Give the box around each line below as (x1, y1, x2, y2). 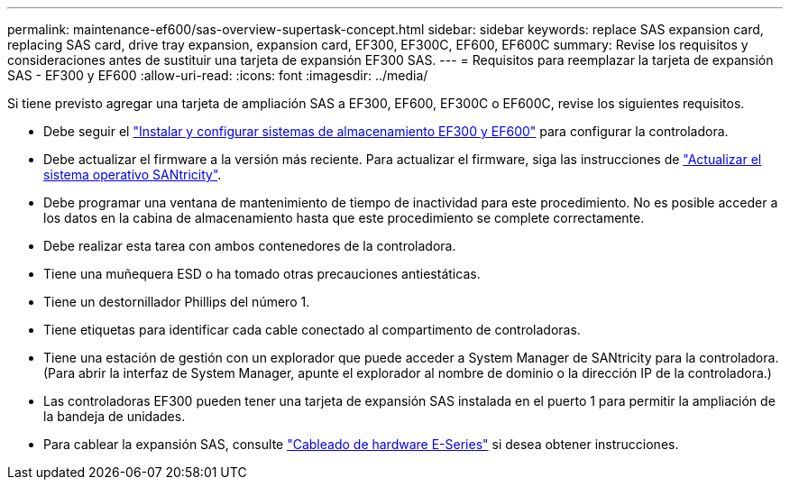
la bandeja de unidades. (43, 409, 186, 424)
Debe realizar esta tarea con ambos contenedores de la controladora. (43, 238, 456, 253)
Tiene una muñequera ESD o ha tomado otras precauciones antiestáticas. (43, 266, 481, 281)
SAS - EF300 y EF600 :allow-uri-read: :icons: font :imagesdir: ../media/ (7, 68, 428, 83)
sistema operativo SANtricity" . (43, 167, 222, 182)
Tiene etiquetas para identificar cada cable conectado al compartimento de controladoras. (43, 322, 581, 337)
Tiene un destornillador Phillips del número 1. (43, 294, 310, 309)
